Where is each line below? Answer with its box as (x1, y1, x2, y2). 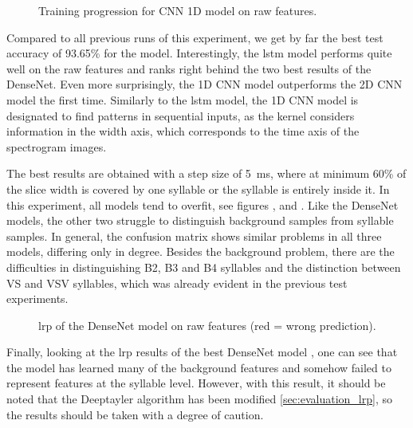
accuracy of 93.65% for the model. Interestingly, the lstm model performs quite (6, 45, 392, 61)
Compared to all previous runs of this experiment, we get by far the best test (6, 29, 383, 45)
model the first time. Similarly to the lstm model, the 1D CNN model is (6, 91, 359, 108)
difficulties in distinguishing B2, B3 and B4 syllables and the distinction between (6, 258, 401, 275)
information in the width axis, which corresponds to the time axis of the (6, 123, 360, 139)
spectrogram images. (6, 138, 107, 155)
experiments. (6, 290, 69, 307)
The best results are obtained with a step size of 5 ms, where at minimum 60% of (6, 165, 407, 182)
